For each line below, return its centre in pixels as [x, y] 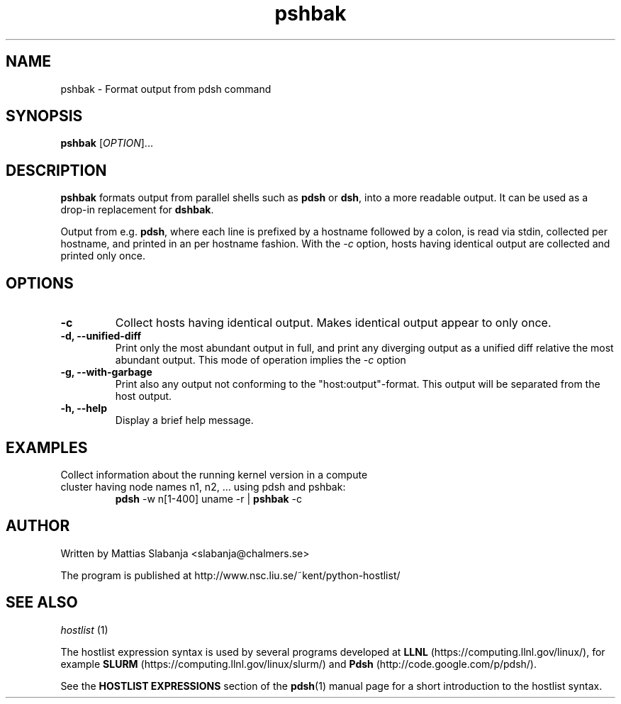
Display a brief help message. [184, 420]
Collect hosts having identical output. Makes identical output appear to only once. [333, 323]
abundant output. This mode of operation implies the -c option [261, 360]
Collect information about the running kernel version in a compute [214, 474]
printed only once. [103, 256]
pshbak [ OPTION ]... [107, 143]
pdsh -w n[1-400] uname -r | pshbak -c [209, 498]
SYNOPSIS [44, 116]
